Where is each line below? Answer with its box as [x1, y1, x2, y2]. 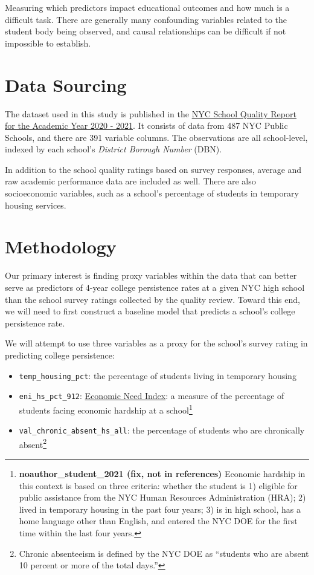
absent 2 [19, 436, 46, 450]
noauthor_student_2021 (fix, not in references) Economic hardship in [19, 467, 306, 479]
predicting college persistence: [5, 348, 115, 361]
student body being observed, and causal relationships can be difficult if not [5, 25, 286, 37]
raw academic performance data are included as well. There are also [5, 175, 256, 187]
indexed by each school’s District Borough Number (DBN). [5, 143, 222, 155]
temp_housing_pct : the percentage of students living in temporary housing [19, 369, 296, 382]
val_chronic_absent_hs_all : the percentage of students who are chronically [19, 424, 305, 437]
